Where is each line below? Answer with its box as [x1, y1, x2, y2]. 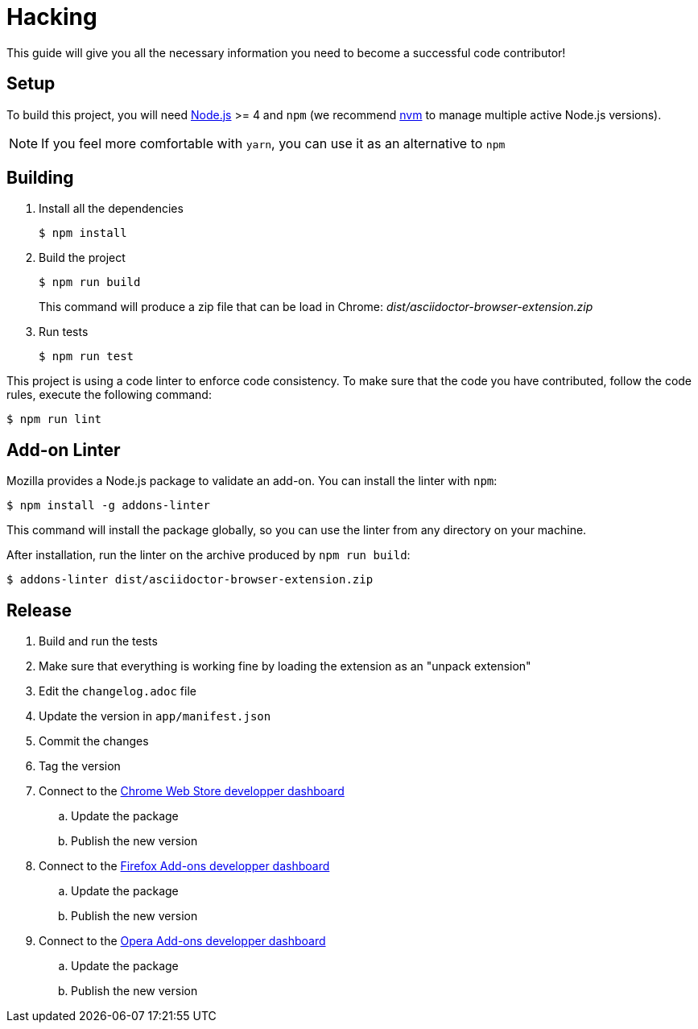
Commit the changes [39, 734, 149, 749]
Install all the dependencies [39, 201, 184, 216]
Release [6, 600, 72, 620]
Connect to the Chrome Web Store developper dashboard [39, 784, 345, 799]
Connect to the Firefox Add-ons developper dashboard [39, 859, 330, 873]
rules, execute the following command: [6, 388, 212, 402]
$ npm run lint [6, 413, 102, 426]
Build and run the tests [39, 634, 158, 649]
